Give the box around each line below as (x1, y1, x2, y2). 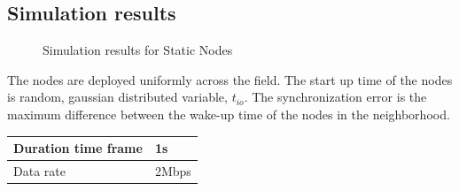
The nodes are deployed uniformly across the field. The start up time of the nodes (7, 70, 453, 88)
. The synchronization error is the (244, 88, 427, 106)
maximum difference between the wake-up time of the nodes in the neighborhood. (7, 104, 450, 123)
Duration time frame (13, 139, 143, 157)
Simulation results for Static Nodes (43, 41, 233, 59)
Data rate (13, 161, 66, 180)
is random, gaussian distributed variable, (7, 88, 228, 106)
